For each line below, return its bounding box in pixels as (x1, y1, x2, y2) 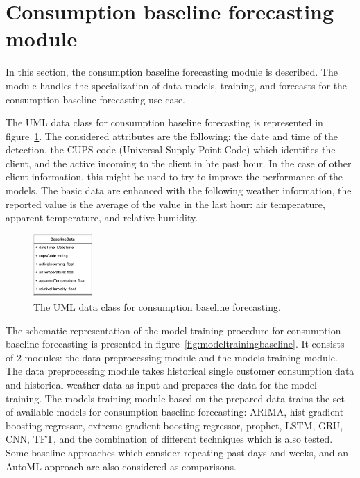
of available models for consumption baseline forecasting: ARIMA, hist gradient (6, 404, 344, 419)
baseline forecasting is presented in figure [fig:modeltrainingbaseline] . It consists (6, 336, 345, 351)
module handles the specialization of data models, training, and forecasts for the (6, 78, 348, 92)
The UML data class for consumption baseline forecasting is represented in (6, 115, 323, 130)
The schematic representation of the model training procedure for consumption (6, 323, 341, 337)
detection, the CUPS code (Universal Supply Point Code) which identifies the (6, 142, 336, 157)
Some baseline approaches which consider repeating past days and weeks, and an (6, 445, 349, 460)
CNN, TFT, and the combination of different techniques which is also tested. (6, 432, 333, 446)
